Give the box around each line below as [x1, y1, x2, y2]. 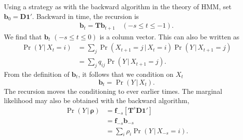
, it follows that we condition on [78, 69, 174, 79]
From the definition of [4, 69, 70, 79]
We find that [4, 31, 42, 41]
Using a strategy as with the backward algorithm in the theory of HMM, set [4, 1, 232, 11]
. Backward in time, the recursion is [32, 11, 139, 21]
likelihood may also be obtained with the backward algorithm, [4, 95, 189, 105]
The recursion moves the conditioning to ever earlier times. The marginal [4, 86, 223, 96]
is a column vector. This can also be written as [99, 31, 240, 41]
